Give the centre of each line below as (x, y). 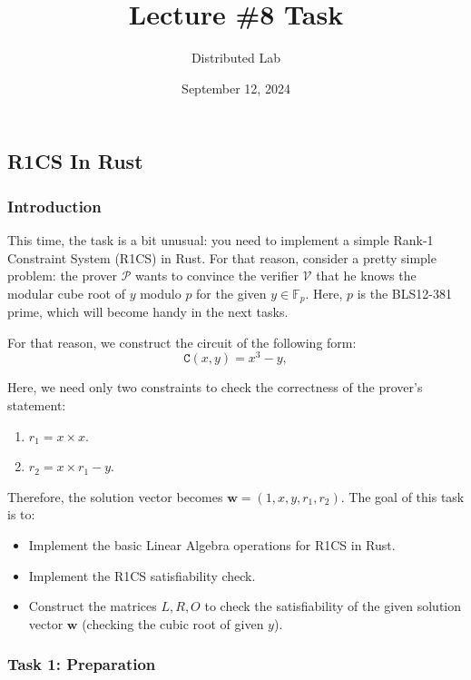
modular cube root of (66, 293)
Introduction (54, 206)
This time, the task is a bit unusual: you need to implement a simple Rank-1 (221, 239)
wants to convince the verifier (217, 276)
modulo (161, 293)
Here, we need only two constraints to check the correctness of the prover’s (215, 387)
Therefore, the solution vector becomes (115, 496)
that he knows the (366, 276)
